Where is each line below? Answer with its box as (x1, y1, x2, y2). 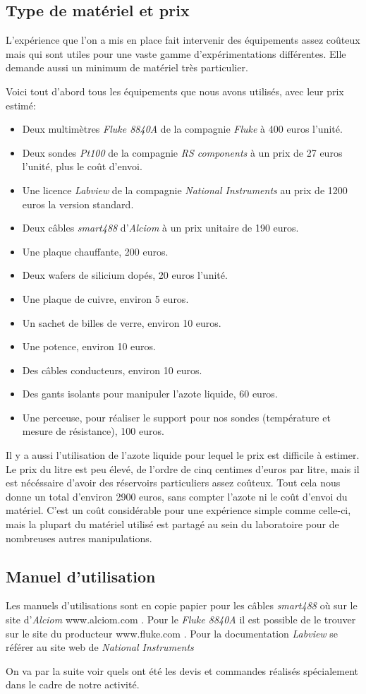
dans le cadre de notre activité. (6, 677, 140, 692)
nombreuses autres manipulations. (6, 530, 152, 545)
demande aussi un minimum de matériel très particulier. (6, 60, 248, 75)
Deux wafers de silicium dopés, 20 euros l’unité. (22, 268, 228, 282)
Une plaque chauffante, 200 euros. (22, 244, 169, 258)
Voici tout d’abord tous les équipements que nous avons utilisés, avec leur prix (6, 83, 344, 98)
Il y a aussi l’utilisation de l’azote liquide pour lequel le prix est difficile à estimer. (6, 448, 360, 462)
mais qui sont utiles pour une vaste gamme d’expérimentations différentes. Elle (6, 46, 346, 61)
